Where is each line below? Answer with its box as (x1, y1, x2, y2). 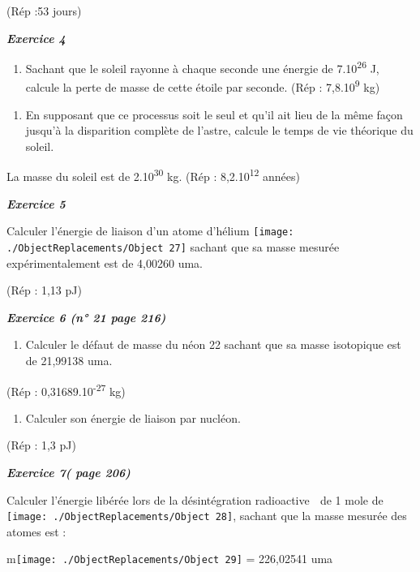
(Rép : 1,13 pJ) (6, 282, 82, 299)
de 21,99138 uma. (25, 352, 113, 368)
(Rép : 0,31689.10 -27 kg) (6, 380, 126, 399)
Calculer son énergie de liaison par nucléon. (25, 409, 241, 426)
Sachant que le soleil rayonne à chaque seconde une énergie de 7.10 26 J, (25, 58, 379, 76)
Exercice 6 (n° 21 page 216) (6, 308, 166, 325)
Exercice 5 (6, 195, 66, 212)
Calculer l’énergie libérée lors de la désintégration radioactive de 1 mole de (6, 491, 384, 508)
